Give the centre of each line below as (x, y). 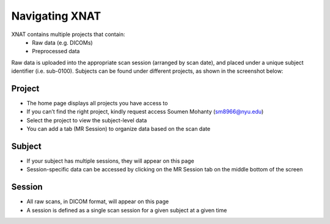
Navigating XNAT (56, 16)
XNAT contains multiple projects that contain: (68, 34)
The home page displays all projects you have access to (97, 103)
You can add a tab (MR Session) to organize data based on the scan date (119, 129)
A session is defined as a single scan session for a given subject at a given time (127, 210)
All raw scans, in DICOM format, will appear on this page (98, 201)
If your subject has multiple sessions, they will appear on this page (111, 161)
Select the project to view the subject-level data (87, 120)
